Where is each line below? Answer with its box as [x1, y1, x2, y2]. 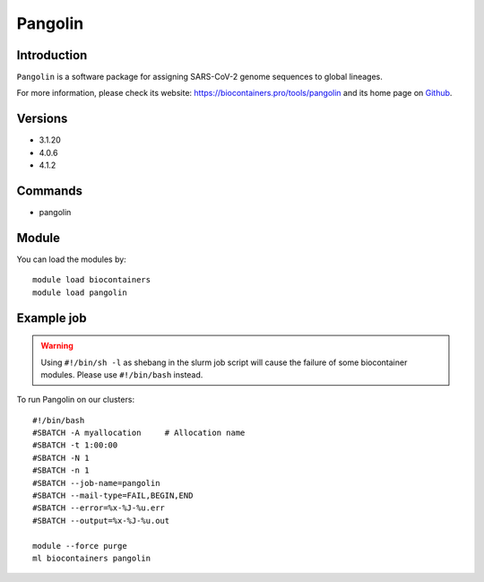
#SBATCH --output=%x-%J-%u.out [32, 516, 170, 526]
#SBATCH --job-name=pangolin [32, 478, 160, 488]
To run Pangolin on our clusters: [16, 395, 134, 405]
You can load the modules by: [16, 254, 127, 265]
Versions [16, 111, 68, 126]
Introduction [16, 48, 88, 63]
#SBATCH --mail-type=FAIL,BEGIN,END [32, 491, 194, 501]
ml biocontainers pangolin [32, 553, 151, 563]
